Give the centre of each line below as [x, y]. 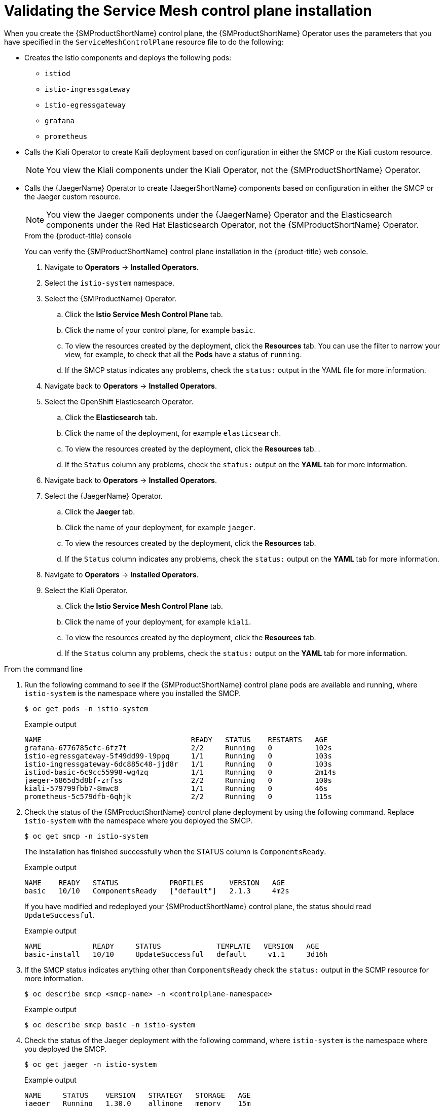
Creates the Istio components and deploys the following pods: [128, 57]
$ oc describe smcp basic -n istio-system [110, 1025]
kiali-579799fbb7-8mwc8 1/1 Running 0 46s [176, 788]
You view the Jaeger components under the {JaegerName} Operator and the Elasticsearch [219, 214]
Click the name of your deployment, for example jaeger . [160, 527]
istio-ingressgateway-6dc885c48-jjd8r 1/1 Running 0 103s [178, 764]
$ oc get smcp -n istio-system [86, 836]
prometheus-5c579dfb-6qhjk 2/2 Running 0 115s [178, 796]
